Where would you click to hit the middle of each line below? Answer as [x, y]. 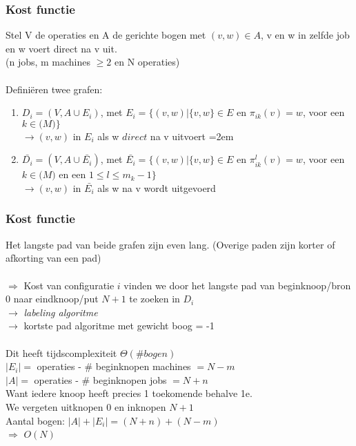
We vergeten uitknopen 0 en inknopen [86, 406]
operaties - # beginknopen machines [114, 366]
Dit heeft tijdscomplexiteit [61, 352]
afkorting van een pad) [53, 258]
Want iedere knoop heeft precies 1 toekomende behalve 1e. [129, 393]
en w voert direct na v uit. [61, 48]
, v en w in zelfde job [305, 35]
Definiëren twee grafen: [54, 89]
